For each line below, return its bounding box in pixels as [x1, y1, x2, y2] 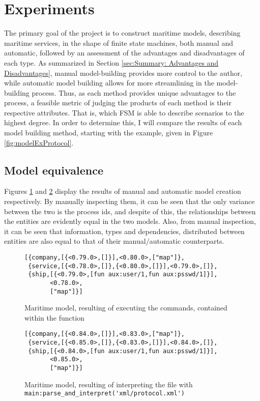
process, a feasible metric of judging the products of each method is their [4, 97, 232, 108]
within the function [24, 312, 84, 323]
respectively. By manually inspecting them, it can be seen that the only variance [4, 196, 255, 207]
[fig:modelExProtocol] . [4, 137, 74, 148]
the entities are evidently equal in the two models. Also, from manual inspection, [4, 216, 256, 226]
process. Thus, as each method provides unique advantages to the [32, 87, 236, 98]
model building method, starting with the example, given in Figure [4, 127, 213, 138]
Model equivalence [4, 162, 103, 178]
